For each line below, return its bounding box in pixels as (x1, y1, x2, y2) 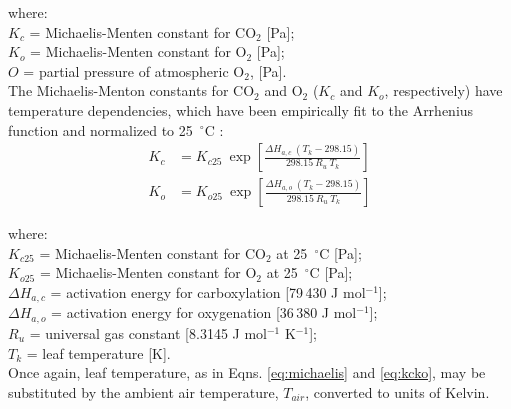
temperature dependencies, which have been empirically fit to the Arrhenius (8, 99, 474, 120)
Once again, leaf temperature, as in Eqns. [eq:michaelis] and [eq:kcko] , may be (8, 362, 486, 383)
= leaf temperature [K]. (26, 342, 171, 363)
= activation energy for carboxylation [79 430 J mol (50, 282, 366, 302)
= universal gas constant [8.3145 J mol (29, 322, 267, 343)
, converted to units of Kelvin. (305, 381, 490, 402)
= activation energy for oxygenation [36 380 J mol (51, 302, 357, 323)
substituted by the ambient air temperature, (8, 381, 279, 402)
